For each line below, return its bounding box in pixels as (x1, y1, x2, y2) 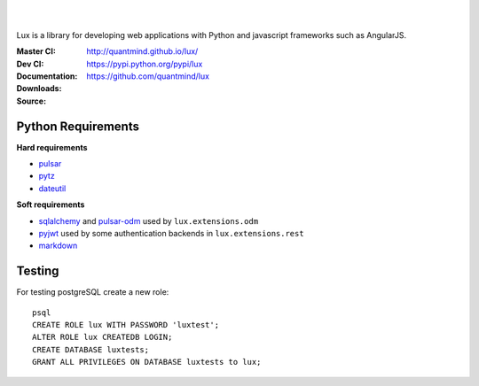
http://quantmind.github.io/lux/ (86, 46, 199, 57)
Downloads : (16, 83, 62, 94)
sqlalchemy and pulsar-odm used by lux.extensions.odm (38, 215, 259, 226)
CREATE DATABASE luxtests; (32, 344, 150, 354)
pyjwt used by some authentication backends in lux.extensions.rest (38, 228, 305, 238)
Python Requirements (16, 119, 139, 134)
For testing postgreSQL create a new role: (16, 287, 169, 297)
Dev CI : (16, 58, 44, 69)
